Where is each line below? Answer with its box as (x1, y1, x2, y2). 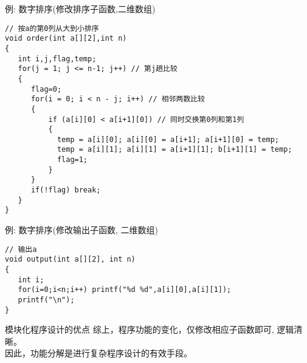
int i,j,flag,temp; (18, 54, 97, 63)
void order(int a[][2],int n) (5, 34, 127, 43)
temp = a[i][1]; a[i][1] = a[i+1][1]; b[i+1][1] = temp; (57, 145, 292, 154)
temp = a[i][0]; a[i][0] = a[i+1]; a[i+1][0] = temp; (57, 135, 280, 144)
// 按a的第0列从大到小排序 (5, 24, 99, 33)
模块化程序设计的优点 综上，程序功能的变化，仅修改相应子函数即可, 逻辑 (5, 323, 294, 336)
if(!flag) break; (30, 186, 101, 195)
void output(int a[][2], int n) (5, 255, 136, 264)
